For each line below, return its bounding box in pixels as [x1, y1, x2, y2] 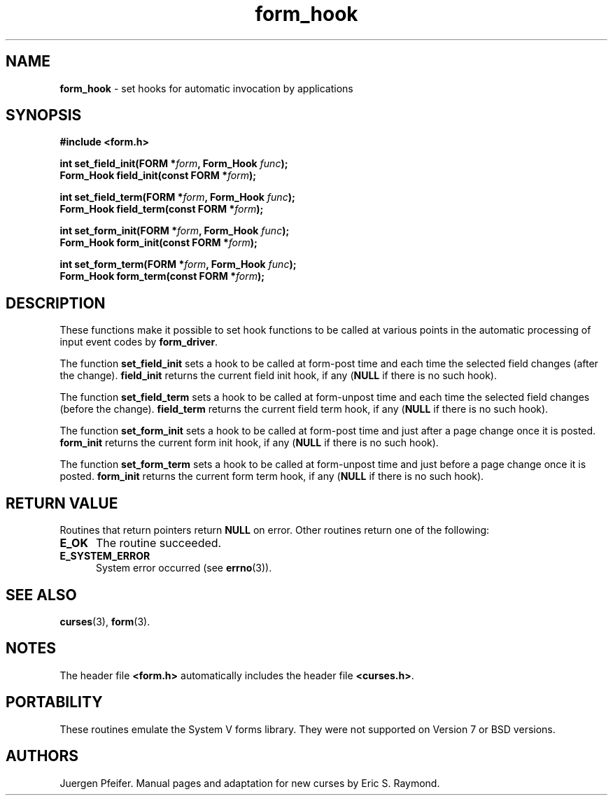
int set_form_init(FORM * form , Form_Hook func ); [59, 225, 290, 237]
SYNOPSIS [6, 106, 82, 125]
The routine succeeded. [95, 536, 222, 551]
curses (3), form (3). [59, 615, 150, 628]
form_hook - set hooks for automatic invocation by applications [59, 82, 353, 94]
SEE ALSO [6, 586, 77, 604]
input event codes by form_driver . [59, 336, 218, 348]
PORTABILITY [6, 693, 103, 711]
